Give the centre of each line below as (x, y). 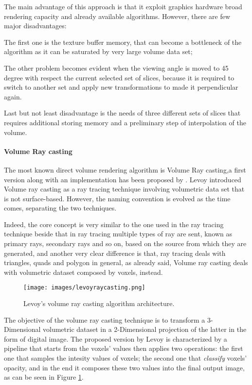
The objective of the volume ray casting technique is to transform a (105, 319)
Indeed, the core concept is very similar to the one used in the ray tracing (114, 224)
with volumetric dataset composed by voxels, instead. (83, 272)
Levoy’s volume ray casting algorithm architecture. (99, 303)
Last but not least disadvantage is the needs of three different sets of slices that (122, 113)
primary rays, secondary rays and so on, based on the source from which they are (125, 243)
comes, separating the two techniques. (60, 208)
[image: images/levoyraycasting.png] (84, 288)
